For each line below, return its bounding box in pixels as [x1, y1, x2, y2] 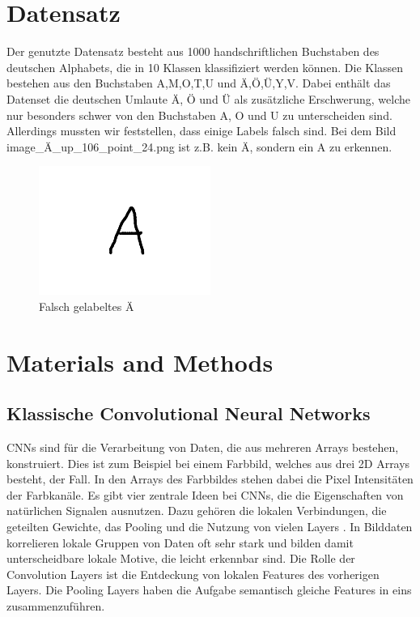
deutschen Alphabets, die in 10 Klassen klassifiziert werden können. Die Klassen [6, 58, 404, 75]
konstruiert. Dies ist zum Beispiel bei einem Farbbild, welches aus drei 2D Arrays [6, 454, 410, 471]
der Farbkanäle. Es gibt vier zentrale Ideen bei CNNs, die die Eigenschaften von [6, 486, 404, 503]
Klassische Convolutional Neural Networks [6, 401, 371, 426]
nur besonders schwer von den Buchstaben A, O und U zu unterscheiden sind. [6, 106, 392, 123]
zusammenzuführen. [6, 597, 105, 614]
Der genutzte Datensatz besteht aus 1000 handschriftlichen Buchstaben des [6, 43, 380, 60]
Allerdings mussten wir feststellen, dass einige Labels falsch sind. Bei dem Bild [6, 122, 397, 139]
